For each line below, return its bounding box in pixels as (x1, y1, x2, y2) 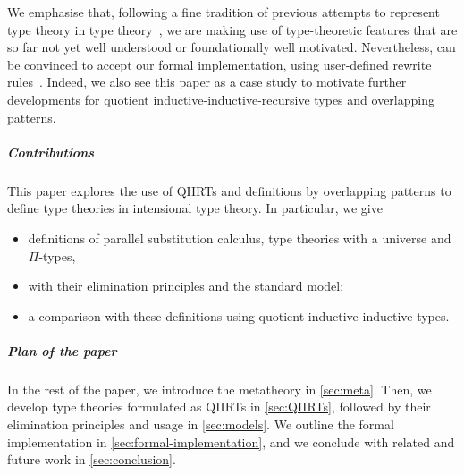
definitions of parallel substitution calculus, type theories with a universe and (28, 228, 451, 247)
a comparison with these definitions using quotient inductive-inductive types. (28, 306, 450, 325)
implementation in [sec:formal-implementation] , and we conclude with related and (7, 432, 455, 451)
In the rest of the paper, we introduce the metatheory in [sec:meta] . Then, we (7, 379, 432, 398)
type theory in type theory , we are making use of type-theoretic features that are (7, 20, 458, 38)
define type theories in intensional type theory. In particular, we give (7, 199, 383, 217)
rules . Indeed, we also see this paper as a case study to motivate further (7, 72, 407, 91)
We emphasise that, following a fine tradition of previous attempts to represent (7, 3, 440, 21)
